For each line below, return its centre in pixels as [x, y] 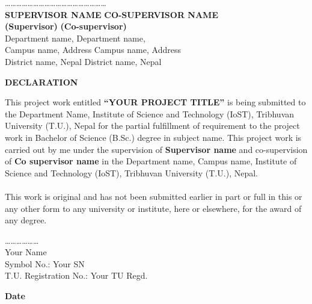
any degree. [26, 220]
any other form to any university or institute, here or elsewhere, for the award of [153, 208]
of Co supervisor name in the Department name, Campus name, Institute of [151, 161]
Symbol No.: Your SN [45, 263]
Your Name [26, 252]
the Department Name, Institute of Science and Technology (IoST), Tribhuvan [150, 113]
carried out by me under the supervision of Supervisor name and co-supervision [156, 149]
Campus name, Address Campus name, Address [93, 50]
